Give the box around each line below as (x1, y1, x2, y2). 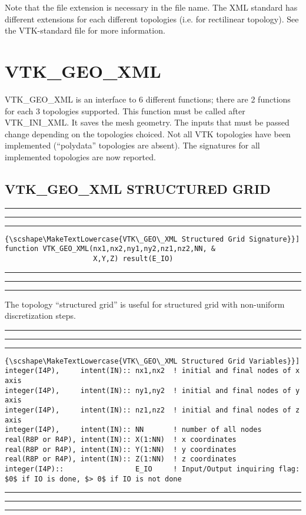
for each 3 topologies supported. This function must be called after (5, 104, 245, 117)
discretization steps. (5, 309, 76, 322)
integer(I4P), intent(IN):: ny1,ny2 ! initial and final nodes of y (5, 386, 300, 395)
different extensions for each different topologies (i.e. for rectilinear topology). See (5, 12, 299, 25)
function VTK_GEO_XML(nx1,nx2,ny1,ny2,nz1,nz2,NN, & (5, 245, 215, 253)
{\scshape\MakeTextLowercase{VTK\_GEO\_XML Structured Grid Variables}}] (5, 356, 300, 365)
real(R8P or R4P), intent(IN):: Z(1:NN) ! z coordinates (5, 455, 237, 464)
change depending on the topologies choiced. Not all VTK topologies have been (5, 127, 291, 140)
